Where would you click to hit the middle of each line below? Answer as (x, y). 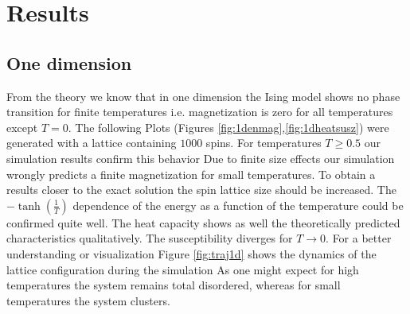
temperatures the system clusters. (88, 300)
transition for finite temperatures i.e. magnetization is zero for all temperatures (200, 112)
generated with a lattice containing (92, 143)
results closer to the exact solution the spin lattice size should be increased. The (201, 190)
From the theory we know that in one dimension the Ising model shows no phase (203, 96)
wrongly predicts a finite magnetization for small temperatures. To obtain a (191, 174)
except (22, 127)
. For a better (359, 238)
